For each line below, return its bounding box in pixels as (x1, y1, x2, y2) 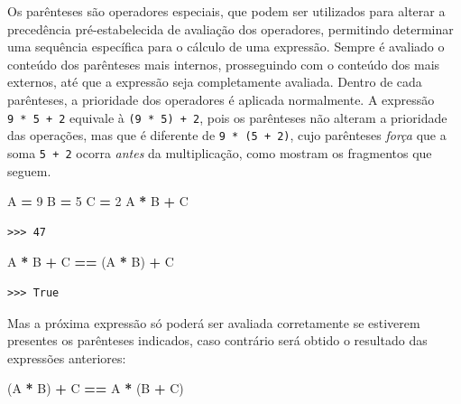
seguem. (7, 161, 51, 180)
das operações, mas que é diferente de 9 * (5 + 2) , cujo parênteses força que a (7, 126, 447, 145)
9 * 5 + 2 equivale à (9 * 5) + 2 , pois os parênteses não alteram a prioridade (7, 108, 447, 127)
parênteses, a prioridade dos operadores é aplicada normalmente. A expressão (7, 89, 435, 108)
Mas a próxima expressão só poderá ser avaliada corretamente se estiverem (7, 313, 420, 332)
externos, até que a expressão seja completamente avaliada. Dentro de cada (7, 72, 422, 91)
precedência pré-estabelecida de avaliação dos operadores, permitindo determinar (7, 19, 454, 38)
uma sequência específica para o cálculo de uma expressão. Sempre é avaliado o (7, 37, 445, 56)
